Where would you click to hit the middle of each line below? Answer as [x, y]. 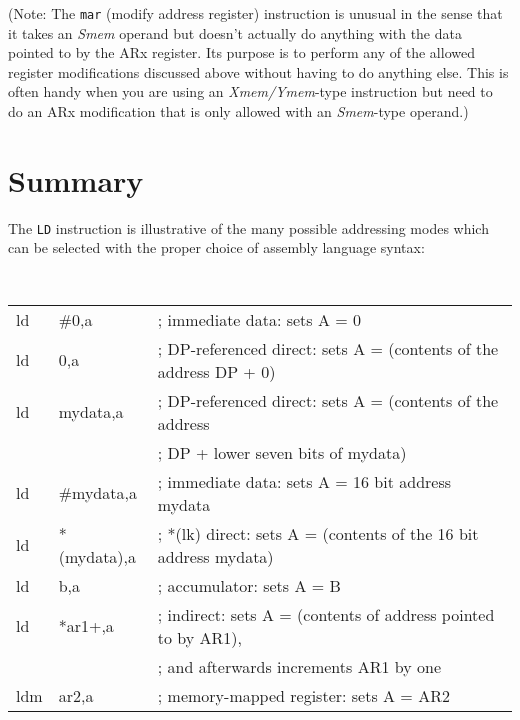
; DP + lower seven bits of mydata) [282, 452]
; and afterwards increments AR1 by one [299, 666]
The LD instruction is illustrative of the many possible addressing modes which [248, 227]
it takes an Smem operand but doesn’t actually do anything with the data [235, 32]
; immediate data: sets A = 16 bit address [304, 481]
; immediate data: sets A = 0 [259, 319]
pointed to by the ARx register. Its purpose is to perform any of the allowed [241, 52]
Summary [76, 179]
